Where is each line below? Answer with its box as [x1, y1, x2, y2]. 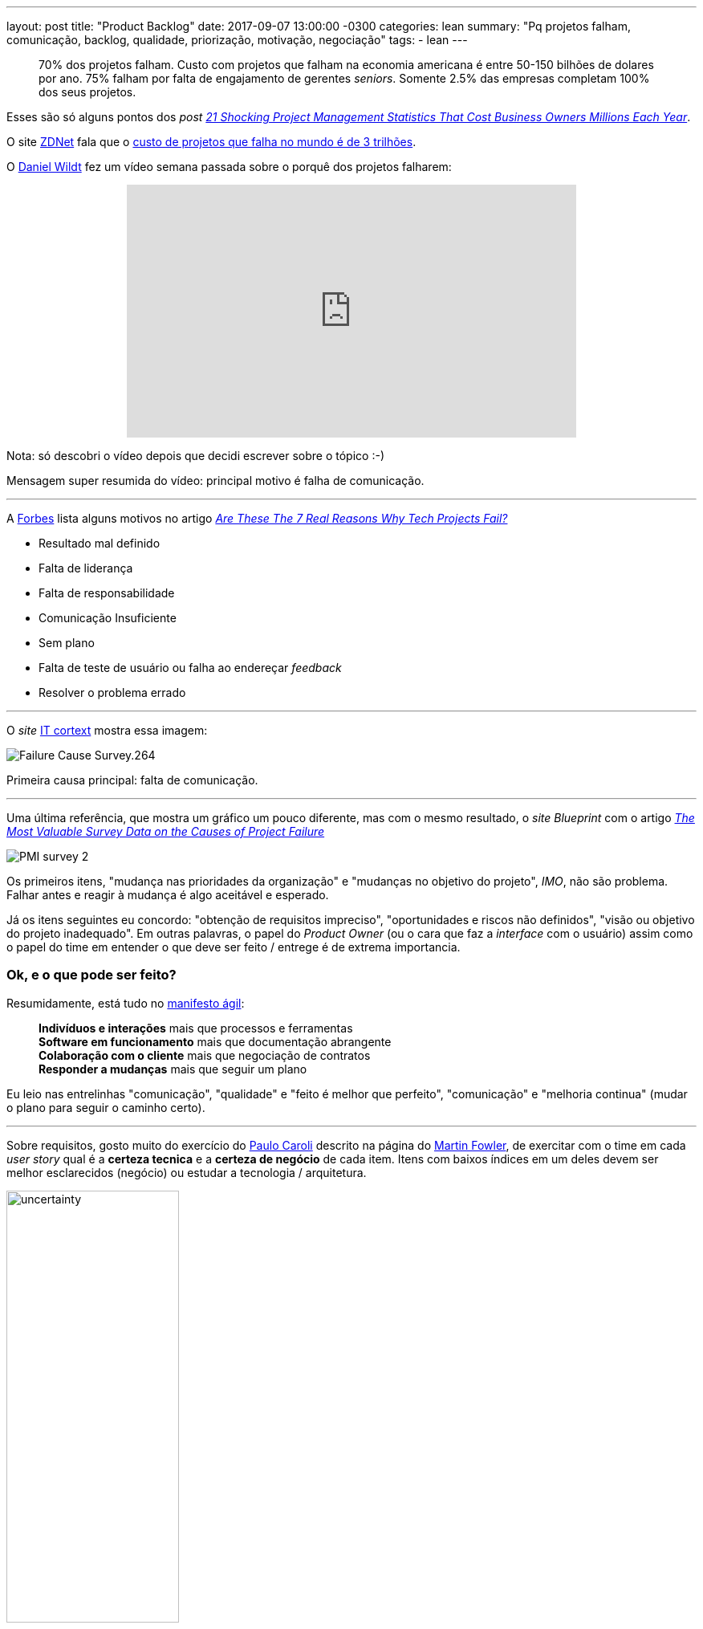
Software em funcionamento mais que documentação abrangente [39, 1034, 392, 1049]
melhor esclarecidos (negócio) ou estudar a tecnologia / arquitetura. [6, 1165, 367, 1179]
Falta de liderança [39, 561, 133, 575]
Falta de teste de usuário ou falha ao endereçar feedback [39, 661, 342, 674]
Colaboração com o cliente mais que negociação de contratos [39, 1048, 371, 1062]
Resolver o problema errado [39, 686, 186, 699]
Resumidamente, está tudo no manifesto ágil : [6, 996, 245, 1010]
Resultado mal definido [39, 536, 161, 550]
